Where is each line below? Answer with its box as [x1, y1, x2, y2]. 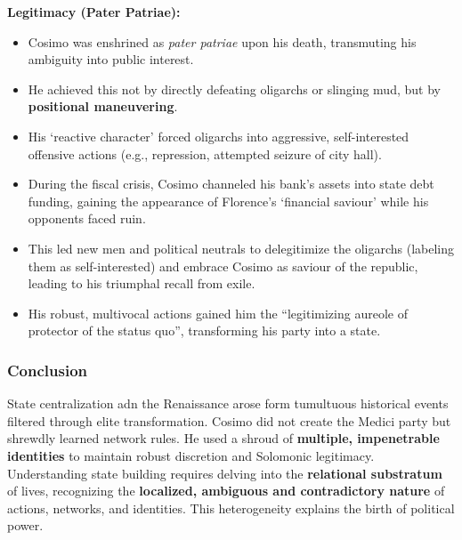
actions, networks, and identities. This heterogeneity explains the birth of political [7, 498, 455, 517]
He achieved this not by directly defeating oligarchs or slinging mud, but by [28, 79, 441, 98]
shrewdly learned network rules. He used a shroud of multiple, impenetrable [7, 429, 440, 447]
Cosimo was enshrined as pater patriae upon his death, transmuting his [28, 32, 417, 51]
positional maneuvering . [28, 97, 178, 116]
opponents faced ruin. [28, 209, 146, 228]
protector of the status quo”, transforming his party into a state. [28, 321, 381, 340]
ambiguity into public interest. [28, 50, 194, 69]
